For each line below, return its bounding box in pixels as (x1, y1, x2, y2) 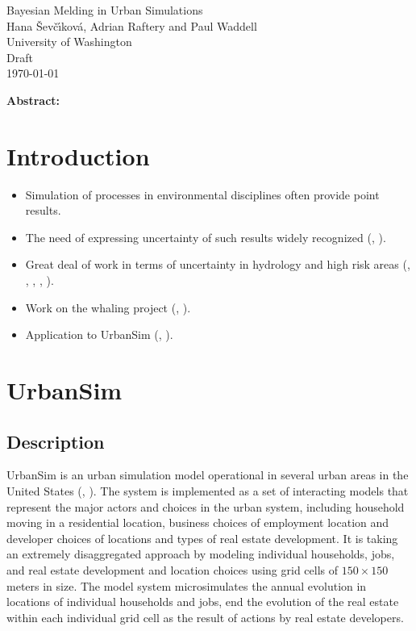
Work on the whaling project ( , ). (25, 299, 191, 315)
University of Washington (6, 33, 132, 50)
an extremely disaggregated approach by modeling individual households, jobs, (6, 545, 395, 562)
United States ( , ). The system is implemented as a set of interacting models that (6, 483, 409, 499)
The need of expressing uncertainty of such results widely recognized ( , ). (25, 228, 386, 245)
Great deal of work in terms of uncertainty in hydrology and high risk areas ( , (25, 256, 410, 273)
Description (6, 428, 105, 453)
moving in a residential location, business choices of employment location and (6, 514, 389, 531)
